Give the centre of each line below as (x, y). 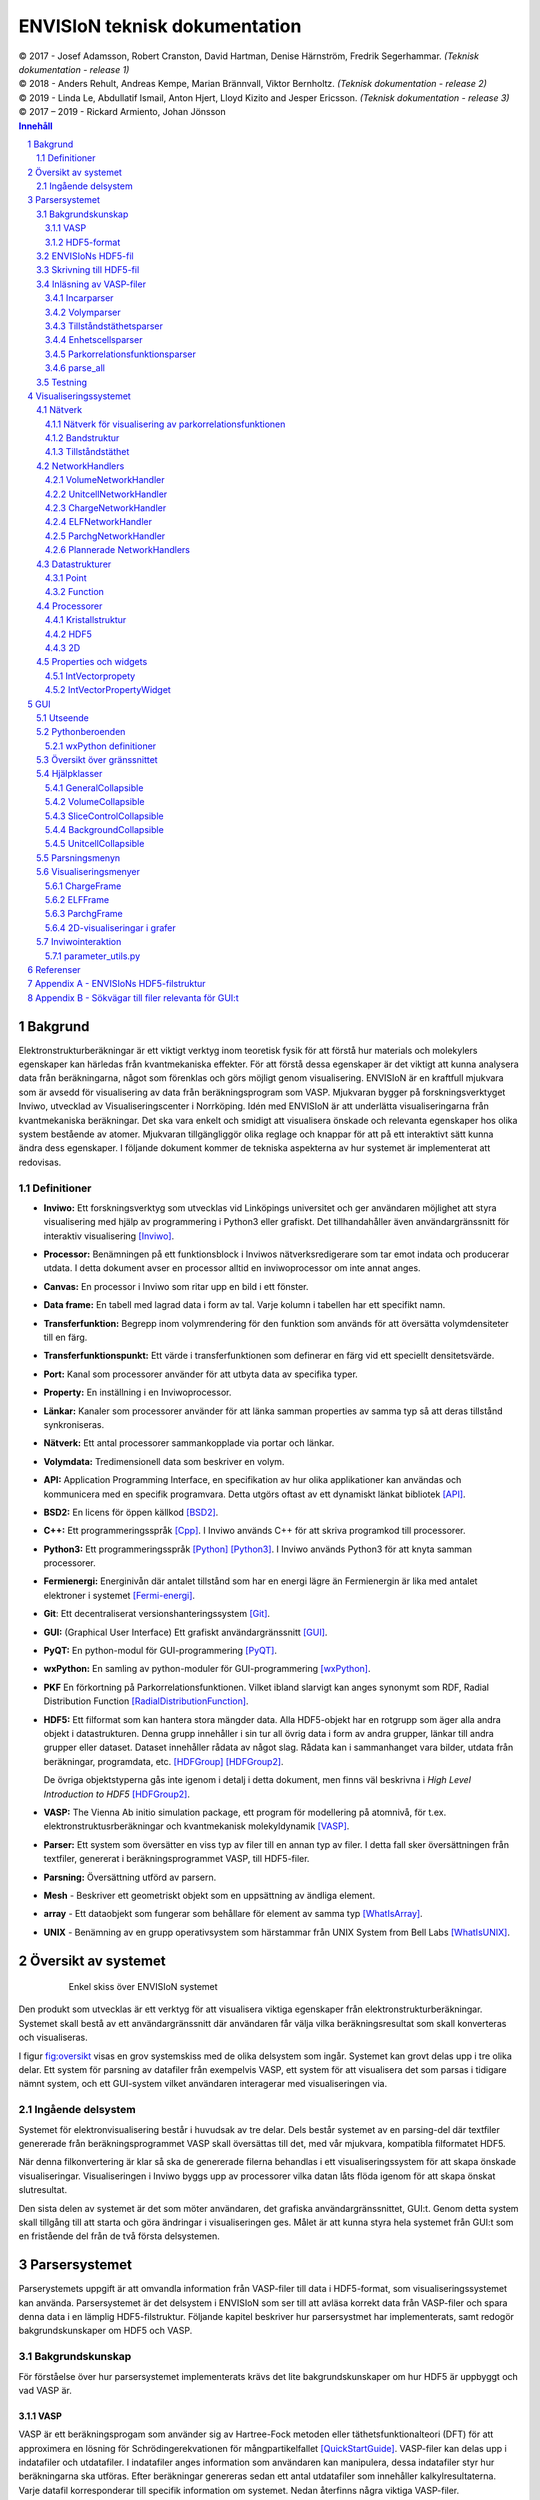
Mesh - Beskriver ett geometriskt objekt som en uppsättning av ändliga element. (209, 1895)
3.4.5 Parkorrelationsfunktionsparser (121, 354)
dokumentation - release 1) (74, 69)
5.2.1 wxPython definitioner (101, 746)
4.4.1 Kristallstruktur (86, 620)
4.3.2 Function (75, 592)
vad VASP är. (45, 2390)
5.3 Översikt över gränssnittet (97, 760)
